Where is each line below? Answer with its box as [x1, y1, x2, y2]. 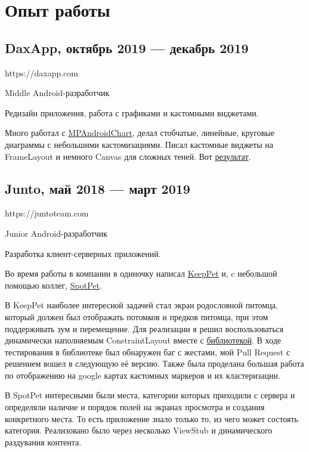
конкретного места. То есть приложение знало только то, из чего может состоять [5, 412, 298, 425]
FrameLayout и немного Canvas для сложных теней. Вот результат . [5, 150, 251, 162]
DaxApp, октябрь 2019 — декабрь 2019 [5, 38, 249, 57]
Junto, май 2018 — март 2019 [5, 179, 190, 197]
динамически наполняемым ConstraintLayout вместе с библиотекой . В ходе [5, 334, 281, 346]
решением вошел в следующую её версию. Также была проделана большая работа [5, 357, 304, 370]
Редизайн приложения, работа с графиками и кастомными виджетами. [5, 106, 259, 119]
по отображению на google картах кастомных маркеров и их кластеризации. [5, 369, 280, 381]
